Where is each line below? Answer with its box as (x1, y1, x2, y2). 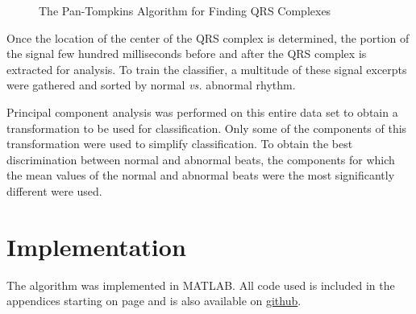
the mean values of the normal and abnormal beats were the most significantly (6, 167, 395, 184)
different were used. (6, 182, 102, 199)
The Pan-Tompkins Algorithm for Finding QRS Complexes (39, 2, 331, 19)
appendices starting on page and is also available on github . (6, 292, 302, 309)
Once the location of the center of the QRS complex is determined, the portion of (6, 29, 410, 46)
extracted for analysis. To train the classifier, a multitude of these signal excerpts (6, 60, 407, 77)
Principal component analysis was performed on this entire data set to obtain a (6, 103, 398, 120)
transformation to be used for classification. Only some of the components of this (6, 119, 407, 136)
